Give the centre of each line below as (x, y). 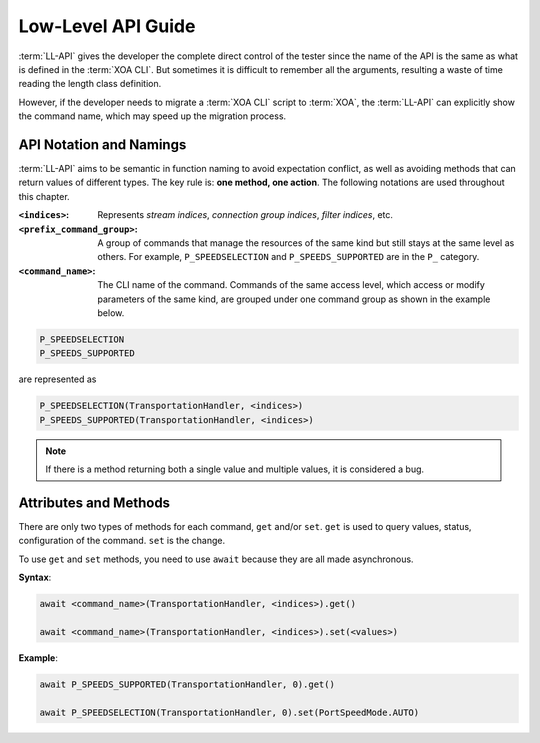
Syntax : (35, 577)
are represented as (57, 379)
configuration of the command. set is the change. (121, 541)
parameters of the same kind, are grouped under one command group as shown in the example (294, 299)
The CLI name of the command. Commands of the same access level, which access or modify (291, 285)
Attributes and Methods (94, 502)
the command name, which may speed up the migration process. (152, 116)
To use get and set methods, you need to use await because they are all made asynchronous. (216, 559)
